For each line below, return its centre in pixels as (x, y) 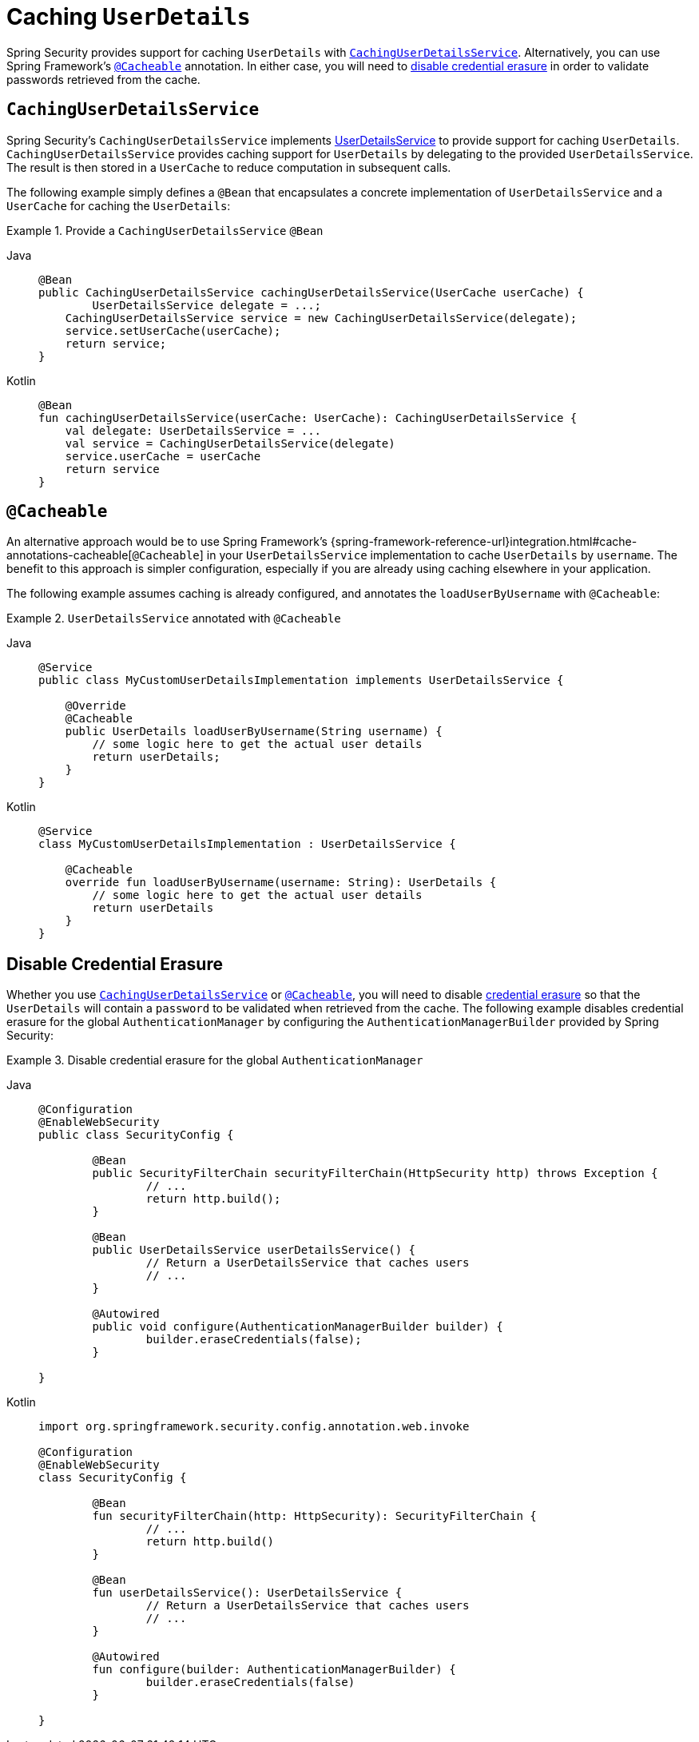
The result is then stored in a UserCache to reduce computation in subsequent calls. (229, 167)
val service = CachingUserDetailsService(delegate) (230, 443)
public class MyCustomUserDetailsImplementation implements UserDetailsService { (301, 680)
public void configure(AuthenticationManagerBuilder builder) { (298, 1327)
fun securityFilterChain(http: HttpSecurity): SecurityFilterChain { (314, 1516)
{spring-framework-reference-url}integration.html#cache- (484, 542)
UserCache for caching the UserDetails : (119, 205)
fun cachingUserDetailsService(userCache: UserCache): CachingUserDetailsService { (308, 418)
